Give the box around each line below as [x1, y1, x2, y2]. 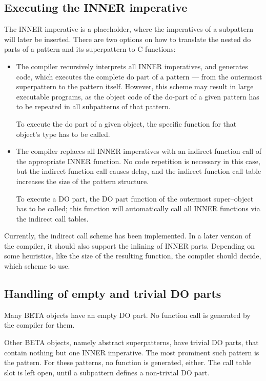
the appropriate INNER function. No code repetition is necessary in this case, [16, 155, 260, 166]
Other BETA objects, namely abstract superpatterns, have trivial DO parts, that [4, 337, 259, 348]
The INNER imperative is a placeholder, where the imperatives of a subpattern [4, 24, 254, 34]
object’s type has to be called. [16, 128, 110, 139]
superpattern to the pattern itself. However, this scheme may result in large [16, 81, 254, 92]
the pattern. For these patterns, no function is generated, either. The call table [4, 357, 252, 368]
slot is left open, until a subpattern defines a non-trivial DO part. [4, 367, 210, 377]
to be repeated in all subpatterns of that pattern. [16, 101, 171, 112]
